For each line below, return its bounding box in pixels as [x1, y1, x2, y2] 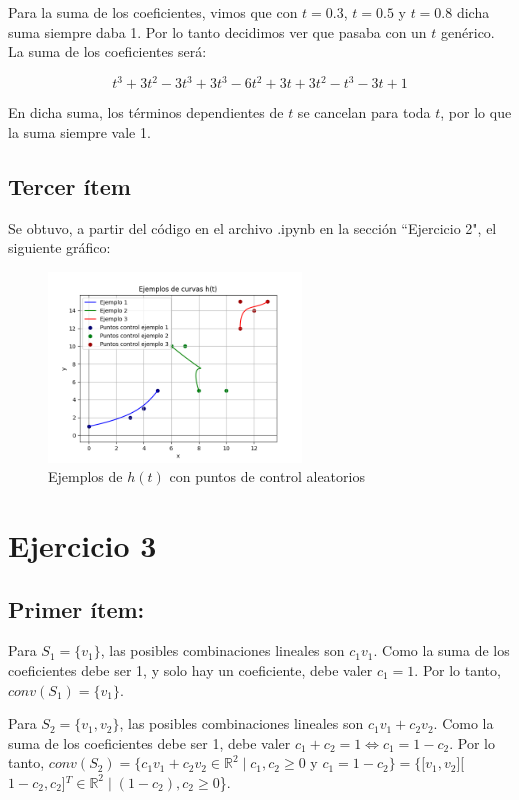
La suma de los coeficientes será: [8, 41, 207, 62]
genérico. [441, 21, 495, 42]
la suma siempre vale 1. [8, 121, 151, 142]
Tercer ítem [8, 170, 131, 201]
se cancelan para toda [297, 102, 431, 123]
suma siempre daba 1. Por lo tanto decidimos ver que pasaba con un [8, 21, 427, 42]
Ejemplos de [48, 466, 123, 487]
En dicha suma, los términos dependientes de [8, 102, 284, 123]
